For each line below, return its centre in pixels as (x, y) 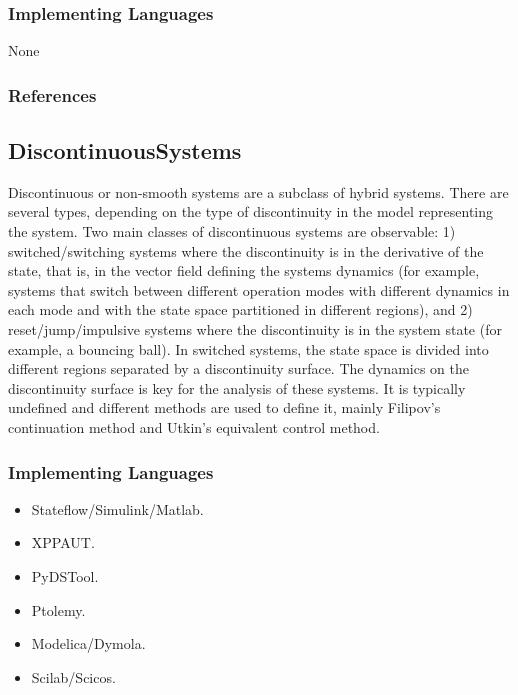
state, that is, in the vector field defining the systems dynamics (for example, (244, 270)
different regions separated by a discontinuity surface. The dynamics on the (238, 368)
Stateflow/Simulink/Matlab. (117, 508)
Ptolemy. (58, 609)
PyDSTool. (65, 575)
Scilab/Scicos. (73, 676)
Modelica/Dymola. (88, 643)
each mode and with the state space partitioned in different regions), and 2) (240, 309)
